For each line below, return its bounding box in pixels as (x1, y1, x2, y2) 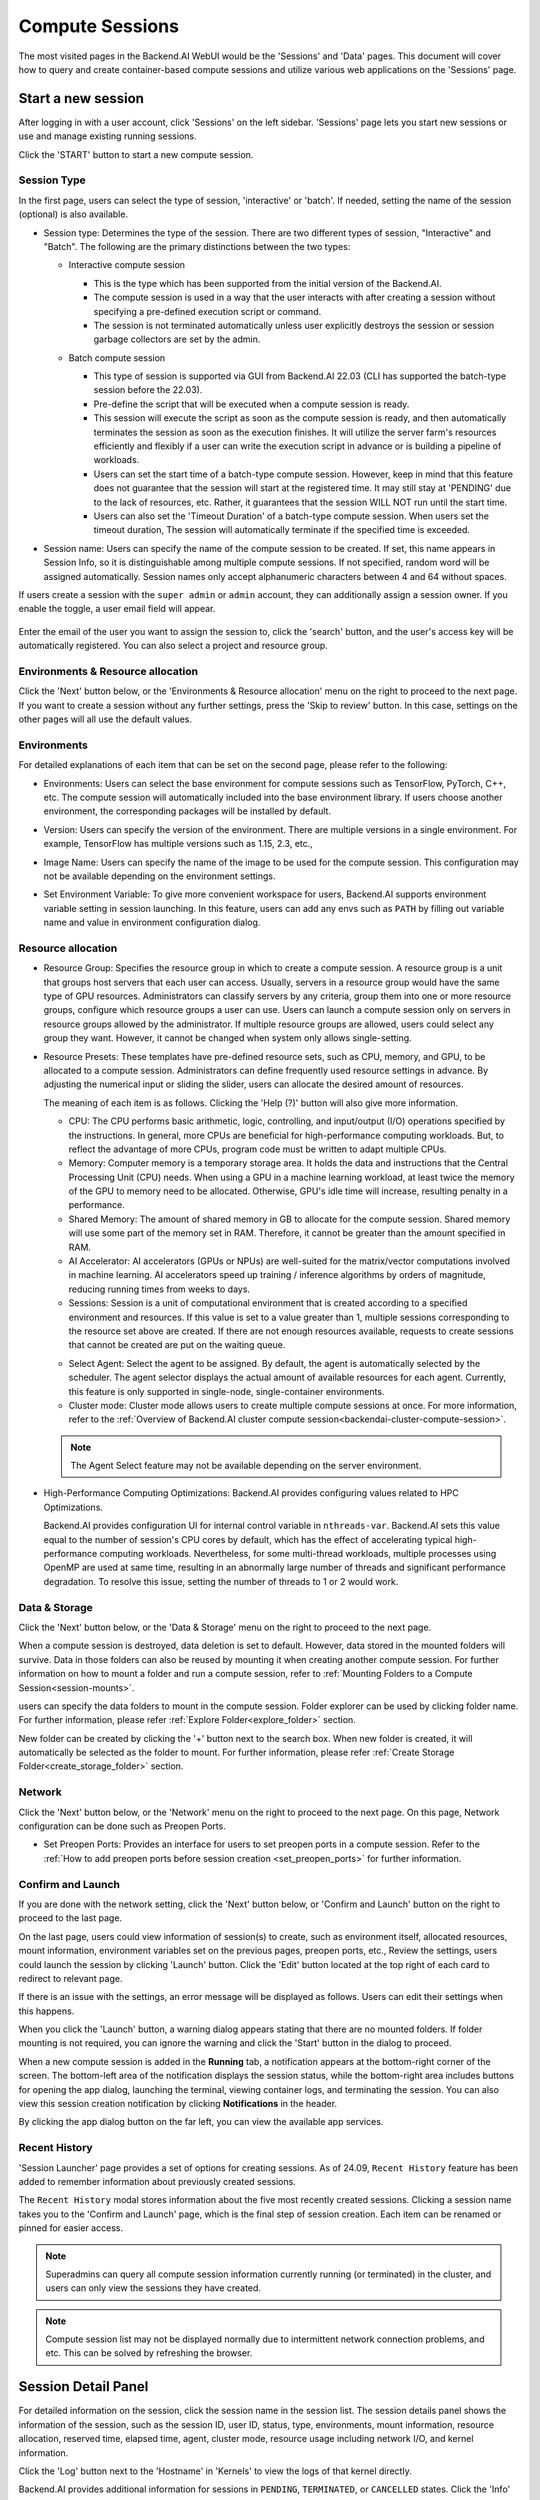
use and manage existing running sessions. (18, 130, 197, 142)
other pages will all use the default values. (18, 713, 193, 725)
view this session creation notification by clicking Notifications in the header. (18, 2098, 338, 2110)
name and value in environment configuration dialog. (43, 916, 261, 929)
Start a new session (18, 90, 145, 107)
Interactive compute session (68, 259, 185, 271)
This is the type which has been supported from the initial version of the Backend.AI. (93, 277, 442, 289)
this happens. (18, 2005, 75, 2017)
